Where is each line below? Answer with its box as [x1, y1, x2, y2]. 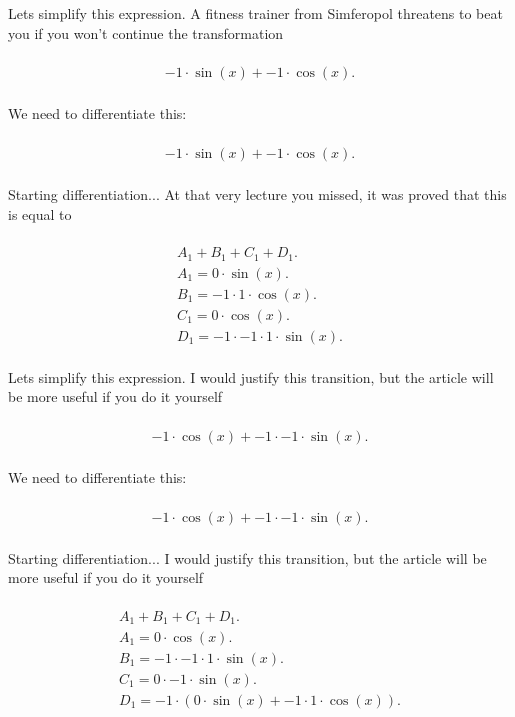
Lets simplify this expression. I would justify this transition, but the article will [8, 366, 494, 387]
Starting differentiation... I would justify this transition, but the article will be [8, 547, 487, 568]
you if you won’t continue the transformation [8, 22, 284, 43]
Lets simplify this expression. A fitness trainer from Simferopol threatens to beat [8, 3, 503, 23]
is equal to [8, 203, 72, 224]
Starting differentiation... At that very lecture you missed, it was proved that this [8, 183, 507, 204]
